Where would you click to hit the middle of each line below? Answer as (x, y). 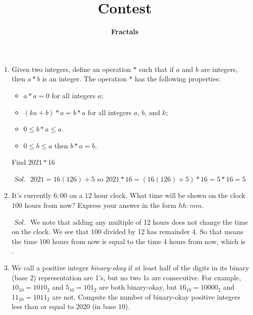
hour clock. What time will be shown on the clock (170, 195)
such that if (156, 69)
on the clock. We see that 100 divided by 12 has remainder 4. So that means (127, 231)
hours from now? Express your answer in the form (100, 205)
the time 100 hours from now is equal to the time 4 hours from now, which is (128, 241)
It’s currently (31, 195)
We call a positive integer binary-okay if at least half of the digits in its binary (130, 268)
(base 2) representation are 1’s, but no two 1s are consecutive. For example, (126, 277)
